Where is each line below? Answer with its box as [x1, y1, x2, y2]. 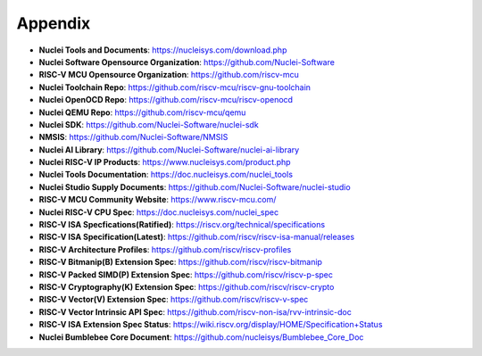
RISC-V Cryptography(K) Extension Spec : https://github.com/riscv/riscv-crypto [38, 281, 335, 292]
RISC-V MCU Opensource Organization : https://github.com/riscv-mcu [38, 70, 299, 80]
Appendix [16, 13, 91, 33]
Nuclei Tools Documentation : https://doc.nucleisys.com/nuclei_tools [38, 170, 294, 180]
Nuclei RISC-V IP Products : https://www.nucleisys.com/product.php [38, 157, 291, 168]
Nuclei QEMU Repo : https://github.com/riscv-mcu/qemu [38, 107, 246, 118]
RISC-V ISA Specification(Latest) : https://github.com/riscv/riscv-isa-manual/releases [38, 232, 355, 243]
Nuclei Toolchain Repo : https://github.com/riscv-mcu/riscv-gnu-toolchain [38, 81, 312, 93]
